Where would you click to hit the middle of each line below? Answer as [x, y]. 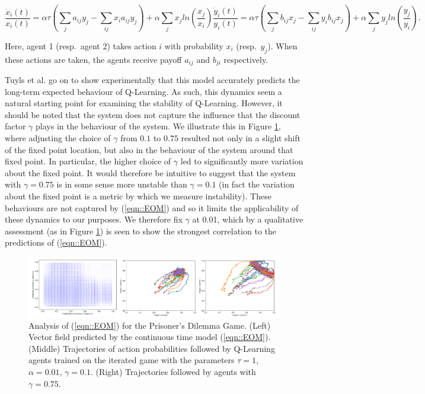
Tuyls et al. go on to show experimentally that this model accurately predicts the [152, 79]
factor [15, 126]
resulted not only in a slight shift [241, 137]
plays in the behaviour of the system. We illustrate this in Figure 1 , [158, 126]
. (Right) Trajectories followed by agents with [173, 371]
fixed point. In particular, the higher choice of [88, 161]
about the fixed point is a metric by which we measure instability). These [138, 196]
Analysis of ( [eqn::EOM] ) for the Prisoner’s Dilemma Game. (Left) [150, 325]
